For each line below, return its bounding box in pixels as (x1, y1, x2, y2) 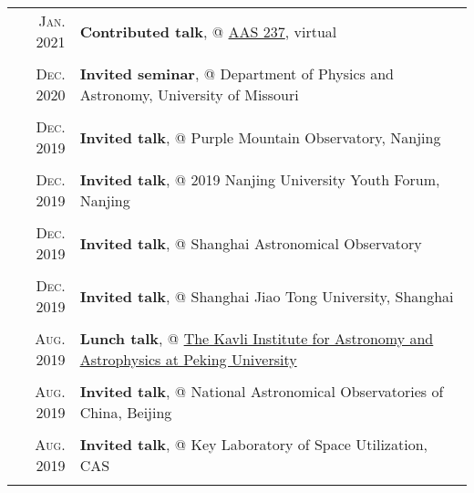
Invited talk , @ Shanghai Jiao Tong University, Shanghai (79, 285, 454, 307)
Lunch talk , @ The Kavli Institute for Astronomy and (79, 328, 434, 349)
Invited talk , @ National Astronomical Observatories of (79, 381, 444, 402)
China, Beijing (79, 402, 172, 423)
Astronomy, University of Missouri (79, 84, 299, 105)
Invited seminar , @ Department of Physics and (79, 63, 394, 84)
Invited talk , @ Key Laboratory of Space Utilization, (79, 434, 428, 455)
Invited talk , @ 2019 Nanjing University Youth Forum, (79, 169, 440, 190)
